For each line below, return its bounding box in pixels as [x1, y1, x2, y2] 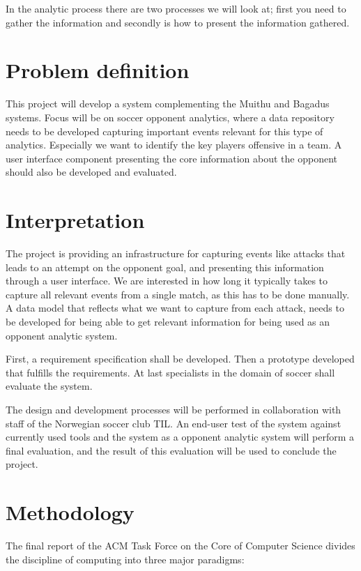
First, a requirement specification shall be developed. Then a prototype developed [6, 351, 355, 366]
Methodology [6, 498, 135, 526]
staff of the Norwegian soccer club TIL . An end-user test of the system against [6, 416, 341, 430]
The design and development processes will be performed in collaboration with [6, 402, 341, 416]
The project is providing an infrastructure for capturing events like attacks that [6, 246, 346, 260]
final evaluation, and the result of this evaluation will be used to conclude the [6, 443, 337, 457]
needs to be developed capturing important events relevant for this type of [6, 123, 323, 138]
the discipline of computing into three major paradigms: [6, 551, 245, 566]
